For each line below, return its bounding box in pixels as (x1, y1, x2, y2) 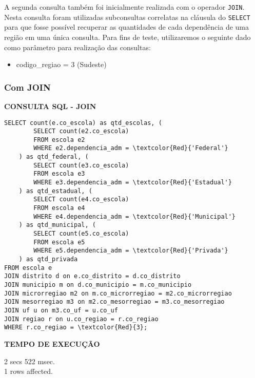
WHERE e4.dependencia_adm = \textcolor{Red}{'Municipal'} (33, 213, 236, 220)
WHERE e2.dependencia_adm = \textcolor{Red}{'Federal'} (33, 144, 228, 152)
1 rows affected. (4, 366, 53, 376)
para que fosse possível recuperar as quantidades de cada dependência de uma (4, 22, 249, 32)
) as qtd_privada (18, 256, 78, 263)
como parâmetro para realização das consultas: (4, 41, 151, 52)
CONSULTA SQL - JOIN (4, 100, 96, 111)
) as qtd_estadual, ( (18, 187, 92, 195)
